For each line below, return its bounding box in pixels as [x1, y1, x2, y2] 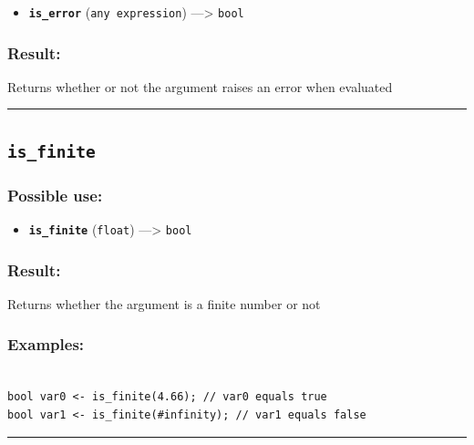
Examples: [7, 333, 85, 356]
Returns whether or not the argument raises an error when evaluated [7, 77, 393, 96]
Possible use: [7, 183, 103, 206]
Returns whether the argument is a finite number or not [7, 294, 321, 313]
